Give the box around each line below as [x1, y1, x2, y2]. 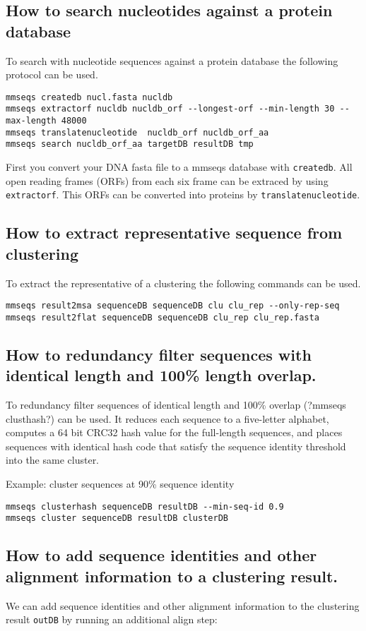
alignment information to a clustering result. [6, 565, 338, 587]
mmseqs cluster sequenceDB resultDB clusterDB [6, 513, 228, 524]
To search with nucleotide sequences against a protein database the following [6, 53, 338, 68]
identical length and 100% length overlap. [6, 364, 317, 386]
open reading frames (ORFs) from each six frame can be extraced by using [6, 173, 329, 188]
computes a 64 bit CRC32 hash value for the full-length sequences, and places [6, 425, 343, 440]
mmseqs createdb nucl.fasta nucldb [6, 92, 173, 102]
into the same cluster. [6, 452, 100, 467]
